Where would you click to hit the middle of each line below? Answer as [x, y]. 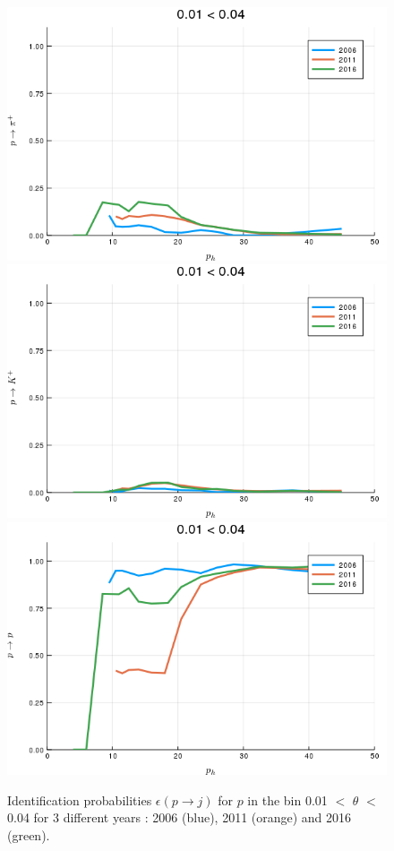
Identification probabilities [80, 799]
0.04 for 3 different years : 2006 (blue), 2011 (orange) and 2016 [180, 817]
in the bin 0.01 [287, 799]
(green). [29, 834]
